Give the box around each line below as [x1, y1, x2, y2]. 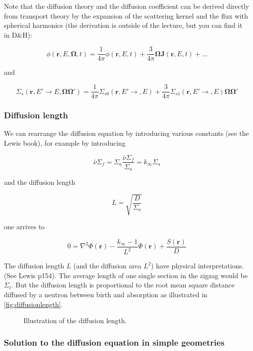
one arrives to [4, 221, 45, 232]
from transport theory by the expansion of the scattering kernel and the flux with [4, 10, 248, 21]
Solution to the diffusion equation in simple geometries [4, 336, 225, 348]
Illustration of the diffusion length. [23, 315, 127, 326]
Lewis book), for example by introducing [4, 137, 126, 148]
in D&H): [4, 29, 32, 40]
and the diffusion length [4, 177, 75, 187]
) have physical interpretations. [151, 261, 244, 271]
